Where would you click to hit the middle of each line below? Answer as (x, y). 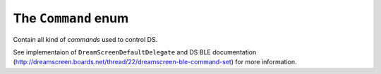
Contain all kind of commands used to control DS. (85, 39)
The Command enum (71, 18)
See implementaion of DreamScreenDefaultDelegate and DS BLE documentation (135, 52)
